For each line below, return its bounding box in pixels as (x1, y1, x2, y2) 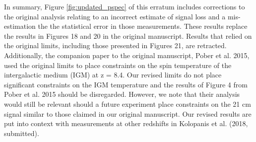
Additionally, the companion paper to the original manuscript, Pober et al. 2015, (4, 50, 250, 60)
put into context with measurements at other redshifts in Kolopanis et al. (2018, (4, 118, 248, 129)
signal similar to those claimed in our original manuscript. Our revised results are (4, 108, 252, 119)
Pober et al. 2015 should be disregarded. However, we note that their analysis (4, 89, 240, 99)
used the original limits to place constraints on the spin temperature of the (4, 60, 232, 70)
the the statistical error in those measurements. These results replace (38, 21, 248, 31)
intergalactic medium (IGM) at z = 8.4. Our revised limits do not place (4, 70, 222, 80)
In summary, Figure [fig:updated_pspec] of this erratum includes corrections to (4, 1, 245, 11)
